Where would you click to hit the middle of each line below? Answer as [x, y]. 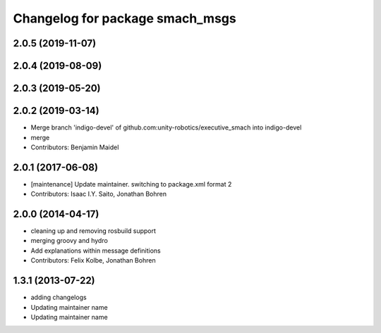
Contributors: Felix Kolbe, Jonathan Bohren [93, 260]
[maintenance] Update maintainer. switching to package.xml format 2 [131, 184]
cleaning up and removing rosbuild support [93, 231]
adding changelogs [59, 297]
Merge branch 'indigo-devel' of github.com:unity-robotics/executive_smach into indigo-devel [166, 127]
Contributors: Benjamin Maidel [75, 147]
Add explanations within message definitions [96, 251]
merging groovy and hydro [69, 241]
